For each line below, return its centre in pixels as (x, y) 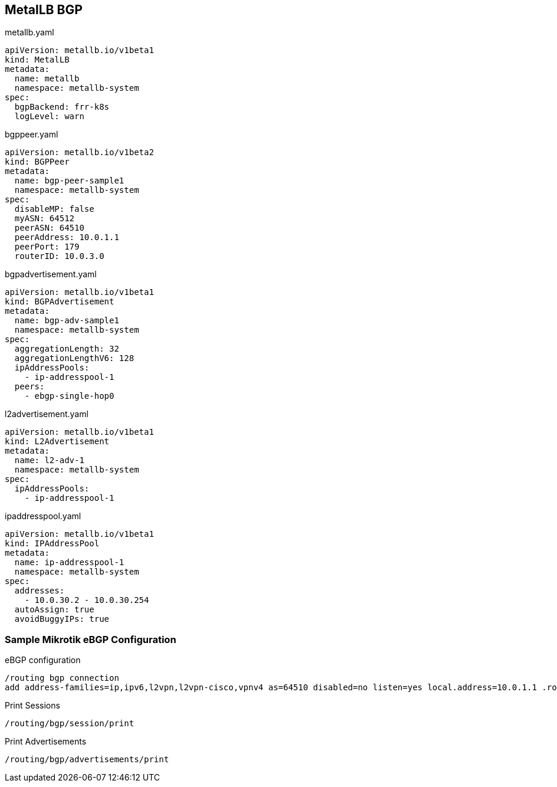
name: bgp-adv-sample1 (67, 321)
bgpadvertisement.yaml (51, 274)
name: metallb (47, 79)
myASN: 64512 (45, 219)
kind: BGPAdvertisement (60, 302)
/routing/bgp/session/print (70, 724)
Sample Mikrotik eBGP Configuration (91, 639)
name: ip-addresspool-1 (69, 563)
